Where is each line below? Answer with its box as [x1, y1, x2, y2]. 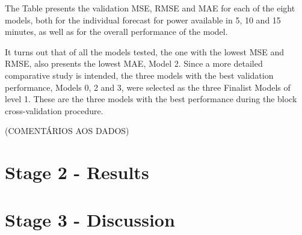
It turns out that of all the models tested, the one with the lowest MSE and [5, 45, 285, 58]
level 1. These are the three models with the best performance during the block [5, 93, 297, 105]
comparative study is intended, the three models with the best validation [5, 69, 274, 81]
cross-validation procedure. [5, 104, 103, 117]
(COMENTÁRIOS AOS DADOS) [5, 124, 129, 137]
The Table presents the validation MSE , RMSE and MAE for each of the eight [5, 2, 295, 14]
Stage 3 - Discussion [5, 207, 175, 231]
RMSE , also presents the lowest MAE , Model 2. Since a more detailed [5, 57, 263, 70]
